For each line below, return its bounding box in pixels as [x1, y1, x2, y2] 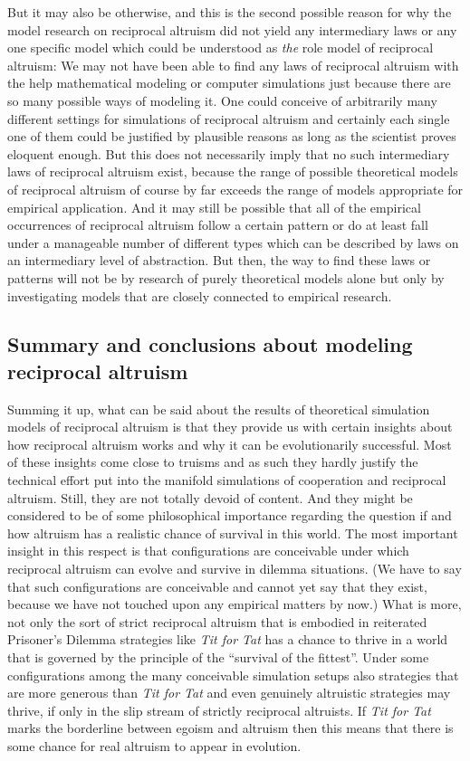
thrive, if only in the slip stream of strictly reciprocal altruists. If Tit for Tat [7, 700, 431, 719]
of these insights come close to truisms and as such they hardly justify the [7, 452, 418, 471]
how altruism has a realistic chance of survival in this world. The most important [7, 523, 458, 542]
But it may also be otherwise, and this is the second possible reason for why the [7, 3, 452, 21]
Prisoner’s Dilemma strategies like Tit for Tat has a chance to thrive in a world [7, 630, 448, 649]
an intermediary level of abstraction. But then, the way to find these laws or [7, 251, 431, 270]
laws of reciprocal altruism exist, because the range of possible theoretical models [7, 162, 458, 181]
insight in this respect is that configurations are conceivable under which [7, 541, 409, 560]
